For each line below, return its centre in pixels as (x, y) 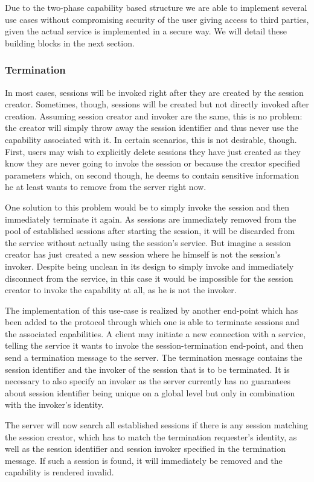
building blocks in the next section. (70, 43)
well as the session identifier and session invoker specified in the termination (146, 449)
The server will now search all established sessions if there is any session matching (156, 425)
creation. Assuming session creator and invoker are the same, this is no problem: (154, 116)
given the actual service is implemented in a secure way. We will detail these (146, 31)
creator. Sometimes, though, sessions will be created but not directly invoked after (157, 104)
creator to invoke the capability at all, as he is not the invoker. (121, 290)
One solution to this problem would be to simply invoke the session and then (147, 207)
